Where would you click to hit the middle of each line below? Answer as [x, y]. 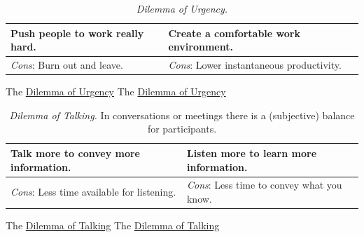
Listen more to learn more [252, 153]
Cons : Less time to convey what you [264, 185]
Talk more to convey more [75, 153]
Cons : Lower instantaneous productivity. [255, 65]
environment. [201, 47]
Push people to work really [77, 33]
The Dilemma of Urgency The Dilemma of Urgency [116, 92]
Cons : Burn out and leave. [67, 65]
